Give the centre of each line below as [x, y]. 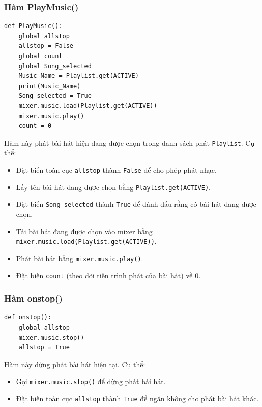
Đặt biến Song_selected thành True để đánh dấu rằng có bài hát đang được [136, 204]
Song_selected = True [55, 96]
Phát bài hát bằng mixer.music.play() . [80, 258]
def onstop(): [28, 318]
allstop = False [46, 46]
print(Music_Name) [50, 86]
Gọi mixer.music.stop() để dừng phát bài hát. [91, 381]
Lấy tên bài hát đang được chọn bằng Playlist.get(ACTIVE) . [113, 187]
